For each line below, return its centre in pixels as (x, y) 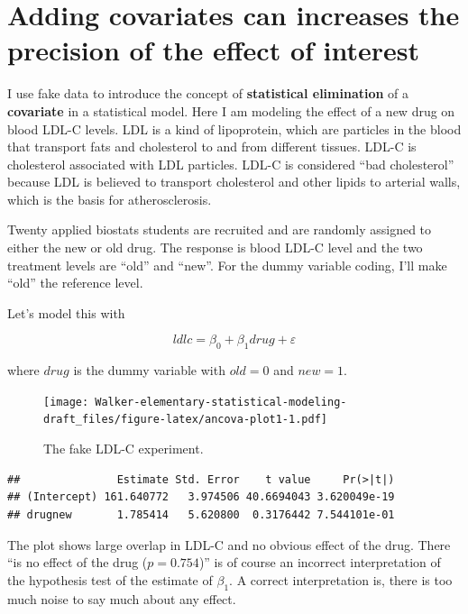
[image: (66, 402)
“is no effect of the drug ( (78, 562)
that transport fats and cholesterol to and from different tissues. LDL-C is (212, 147)
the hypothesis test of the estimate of (110, 579)
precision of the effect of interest (214, 50)
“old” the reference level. (75, 283)
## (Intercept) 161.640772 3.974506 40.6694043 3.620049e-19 (201, 497)
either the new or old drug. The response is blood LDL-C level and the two (215, 247)
